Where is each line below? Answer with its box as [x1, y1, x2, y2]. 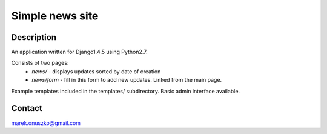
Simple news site [11, 9, 99, 22]
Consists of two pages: [11, 59, 69, 67]
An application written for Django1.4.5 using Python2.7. [11, 49, 148, 56]
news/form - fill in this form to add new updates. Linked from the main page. [31, 76, 222, 84]
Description [11, 32, 57, 42]
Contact [11, 103, 42, 113]
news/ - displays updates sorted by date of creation [31, 67, 161, 75]
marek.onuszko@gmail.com [11, 119, 81, 127]
